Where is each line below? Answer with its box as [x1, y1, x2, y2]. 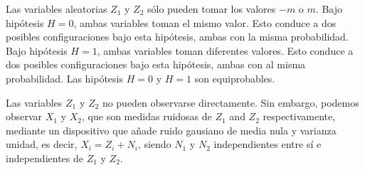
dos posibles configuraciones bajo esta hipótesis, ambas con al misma [6, 57, 306, 72]
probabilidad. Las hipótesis [6, 70, 124, 85]
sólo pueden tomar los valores [147, 1, 276, 16]
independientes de [6, 150, 83, 165]
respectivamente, [263, 109, 336, 124]
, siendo [137, 137, 171, 152]
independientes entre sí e [213, 137, 322, 152]
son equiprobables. [194, 70, 275, 85]
